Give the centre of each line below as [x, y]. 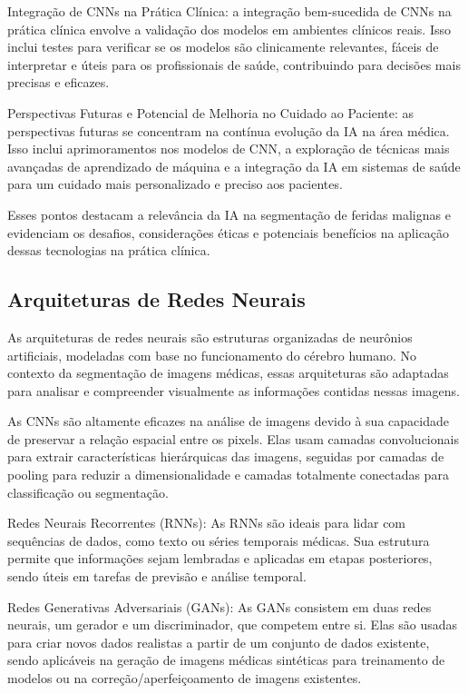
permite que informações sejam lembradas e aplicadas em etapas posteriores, [220, 558]
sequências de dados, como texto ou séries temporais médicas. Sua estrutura [219, 540]
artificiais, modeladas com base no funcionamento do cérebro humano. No [212, 355]
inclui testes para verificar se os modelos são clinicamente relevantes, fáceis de [223, 47]
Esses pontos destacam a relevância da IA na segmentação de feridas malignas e [229, 214]
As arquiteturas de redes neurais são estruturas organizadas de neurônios [210, 337]
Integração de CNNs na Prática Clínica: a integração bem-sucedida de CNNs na [229, 11]
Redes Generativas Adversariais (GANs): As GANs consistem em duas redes [219, 606]
